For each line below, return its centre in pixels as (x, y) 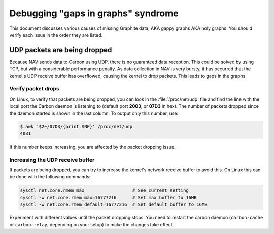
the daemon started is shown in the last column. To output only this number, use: (94, 113)
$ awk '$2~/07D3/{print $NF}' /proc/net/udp (76, 127)
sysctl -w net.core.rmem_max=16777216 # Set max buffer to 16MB (108, 197)
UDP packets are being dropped (61, 50)
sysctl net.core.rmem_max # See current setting (104, 190)
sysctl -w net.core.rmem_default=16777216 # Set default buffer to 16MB (114, 204)
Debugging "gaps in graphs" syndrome (94, 13)
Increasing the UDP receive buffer (52, 160)
